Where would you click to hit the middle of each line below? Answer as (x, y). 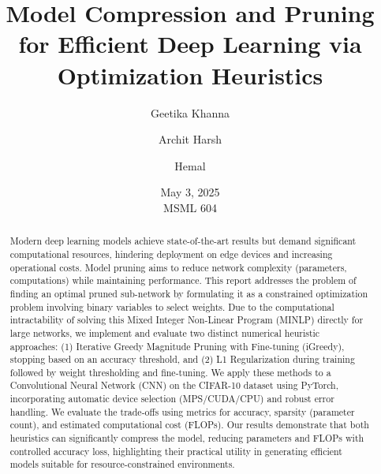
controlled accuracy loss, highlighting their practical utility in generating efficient (176, 451)
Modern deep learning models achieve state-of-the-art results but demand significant (183, 241)
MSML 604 (190, 207)
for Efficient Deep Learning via (190, 44)
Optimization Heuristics (190, 75)
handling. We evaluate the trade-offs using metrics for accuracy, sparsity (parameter (182, 411)
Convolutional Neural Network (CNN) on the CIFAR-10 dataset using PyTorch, (174, 385)
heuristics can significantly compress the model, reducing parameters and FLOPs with (187, 438)
